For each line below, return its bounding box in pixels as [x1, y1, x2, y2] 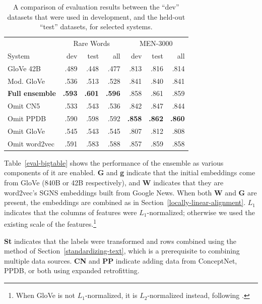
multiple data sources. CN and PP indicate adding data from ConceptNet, [4, 255, 237, 266]
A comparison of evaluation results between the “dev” [13, 2, 179, 12]
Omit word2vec [8, 138, 54, 148]
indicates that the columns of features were [4, 207, 137, 217]
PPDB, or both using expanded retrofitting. [4, 265, 140, 276]
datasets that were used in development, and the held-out [7, 11, 185, 22]
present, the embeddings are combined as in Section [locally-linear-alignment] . [4, 197, 246, 208]
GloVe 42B [8, 63, 41, 73]
